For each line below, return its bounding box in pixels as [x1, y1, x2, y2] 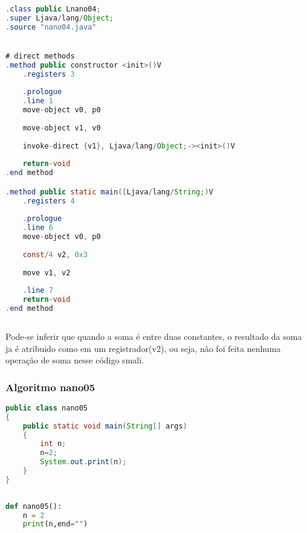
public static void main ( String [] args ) [22, 421, 187, 430]
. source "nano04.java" [5, 22, 97, 31]
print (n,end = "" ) [22, 520, 88, 529]
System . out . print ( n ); [40, 458, 127, 467]
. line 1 [22, 97, 53, 106]
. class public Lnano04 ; [5, 5, 101, 13]
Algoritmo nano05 [5, 379, 95, 394]
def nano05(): [5, 502, 62, 511]
